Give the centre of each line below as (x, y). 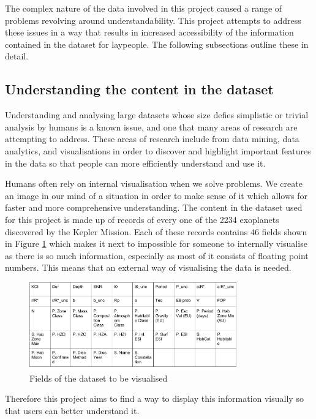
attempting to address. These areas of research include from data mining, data (152, 139)
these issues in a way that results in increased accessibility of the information (149, 32)
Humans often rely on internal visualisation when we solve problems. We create (154, 183)
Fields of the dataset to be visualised (99, 378)
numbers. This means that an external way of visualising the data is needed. (148, 267)
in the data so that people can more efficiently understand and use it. (135, 163)
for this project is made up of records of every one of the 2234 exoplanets (142, 219)
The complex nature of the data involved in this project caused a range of (144, 8)
